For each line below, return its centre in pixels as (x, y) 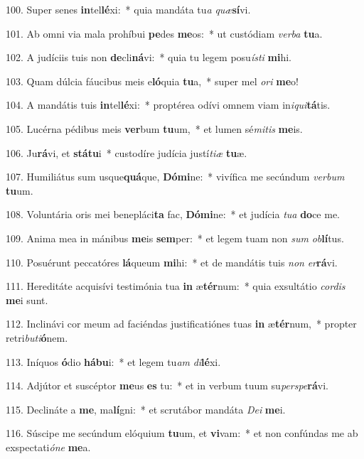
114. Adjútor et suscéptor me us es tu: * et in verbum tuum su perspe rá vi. (167, 385)
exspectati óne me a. (48, 447)
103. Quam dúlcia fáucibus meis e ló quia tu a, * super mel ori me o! (152, 81)
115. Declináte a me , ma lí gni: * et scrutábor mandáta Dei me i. (146, 409)
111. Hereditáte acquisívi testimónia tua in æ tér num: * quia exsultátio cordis (176, 286)
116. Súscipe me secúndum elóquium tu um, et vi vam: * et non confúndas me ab (182, 433)
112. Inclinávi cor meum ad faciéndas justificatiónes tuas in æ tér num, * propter (181, 324)
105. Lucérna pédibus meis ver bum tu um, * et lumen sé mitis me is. (154, 128)
